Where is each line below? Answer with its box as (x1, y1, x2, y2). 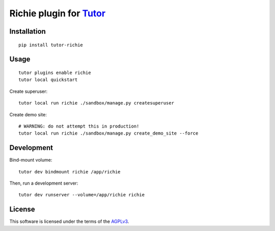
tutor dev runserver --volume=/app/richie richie (18, 192, 145, 198)
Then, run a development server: (9, 180, 78, 186)
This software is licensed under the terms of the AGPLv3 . (9, 218, 129, 224)
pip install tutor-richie (18, 42, 84, 48)
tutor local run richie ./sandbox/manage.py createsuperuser (18, 100, 174, 106)
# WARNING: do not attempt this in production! (18, 123, 140, 129)
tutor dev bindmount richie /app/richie (18, 169, 121, 174)
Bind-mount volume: (9, 157, 52, 163)
